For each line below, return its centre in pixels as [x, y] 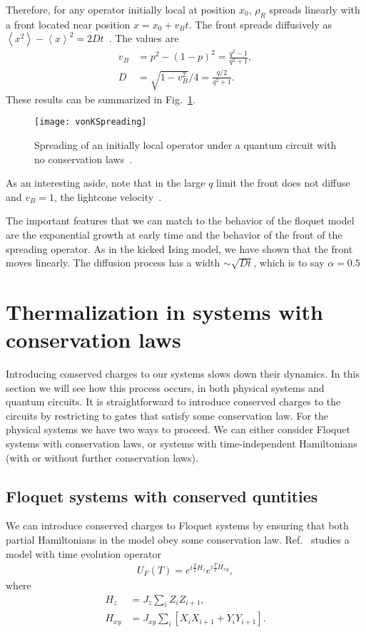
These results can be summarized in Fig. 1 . [101, 99]
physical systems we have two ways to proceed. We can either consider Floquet [178, 429]
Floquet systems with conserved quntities [162, 496]
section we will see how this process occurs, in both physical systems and [165, 387]
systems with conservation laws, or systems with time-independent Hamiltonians [182, 443]
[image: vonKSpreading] [91, 122]
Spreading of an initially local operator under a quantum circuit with [185, 144]
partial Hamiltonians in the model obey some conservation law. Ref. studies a [178, 539]
